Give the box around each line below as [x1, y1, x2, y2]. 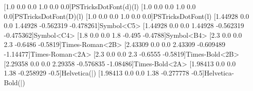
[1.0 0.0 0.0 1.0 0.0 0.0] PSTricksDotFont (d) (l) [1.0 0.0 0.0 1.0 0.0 [4, 1, 196, 11]
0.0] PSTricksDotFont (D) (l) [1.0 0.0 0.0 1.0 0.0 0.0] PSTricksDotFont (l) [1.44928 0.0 [4, 11, 249, 21]
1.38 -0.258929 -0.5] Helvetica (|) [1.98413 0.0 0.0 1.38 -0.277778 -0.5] [4, 68, 204, 78]
